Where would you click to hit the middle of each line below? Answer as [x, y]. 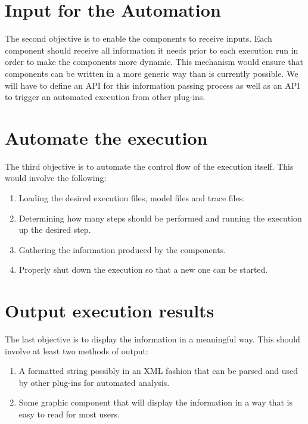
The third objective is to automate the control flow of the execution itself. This [149, 166]
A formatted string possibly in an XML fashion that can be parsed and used [158, 371]
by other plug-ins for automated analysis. [94, 382]
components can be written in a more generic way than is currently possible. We [152, 73]
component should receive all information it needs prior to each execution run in [152, 50]
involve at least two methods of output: [77, 350]
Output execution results [110, 311]
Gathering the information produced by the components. [122, 249]
